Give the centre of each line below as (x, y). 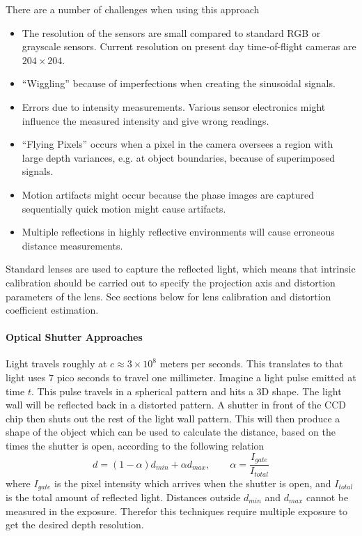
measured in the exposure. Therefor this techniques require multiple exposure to (177, 511)
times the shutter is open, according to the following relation (135, 446)
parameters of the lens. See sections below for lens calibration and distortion (168, 296)
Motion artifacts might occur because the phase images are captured (168, 194)
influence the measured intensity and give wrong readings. (145, 120)
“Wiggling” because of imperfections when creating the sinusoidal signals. (179, 83)
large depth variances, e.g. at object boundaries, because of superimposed (179, 157)
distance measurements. (72, 245)
